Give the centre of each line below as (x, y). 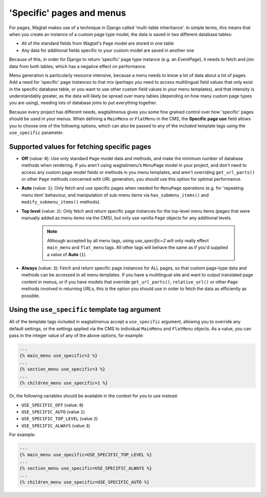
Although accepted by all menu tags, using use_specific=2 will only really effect (128, 240)
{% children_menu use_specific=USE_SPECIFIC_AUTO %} (84, 482)
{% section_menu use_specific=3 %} (62, 369)
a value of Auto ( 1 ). (67, 254)
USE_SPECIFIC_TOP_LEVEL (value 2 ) (60, 419)
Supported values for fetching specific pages (80, 147)
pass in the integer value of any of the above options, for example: (76, 335)
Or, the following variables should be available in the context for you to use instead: (94, 396)
